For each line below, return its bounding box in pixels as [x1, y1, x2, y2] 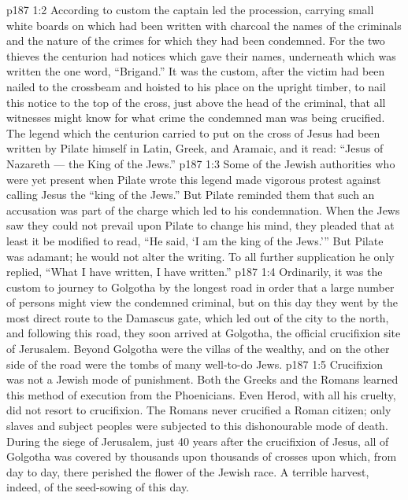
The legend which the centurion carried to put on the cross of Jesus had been [6, 124, 380, 141]
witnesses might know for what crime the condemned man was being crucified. [6, 109, 385, 126]
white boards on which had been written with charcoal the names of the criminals [6, 17, 402, 33]
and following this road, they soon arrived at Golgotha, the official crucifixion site [6, 325, 401, 341]
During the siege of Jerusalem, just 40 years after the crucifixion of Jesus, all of [6, 432, 389, 449]
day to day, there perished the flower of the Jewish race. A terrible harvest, [6, 463, 369, 480]
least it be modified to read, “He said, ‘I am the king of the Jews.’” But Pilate [6, 232, 384, 248]
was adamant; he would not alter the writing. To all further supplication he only [6, 248, 395, 264]
